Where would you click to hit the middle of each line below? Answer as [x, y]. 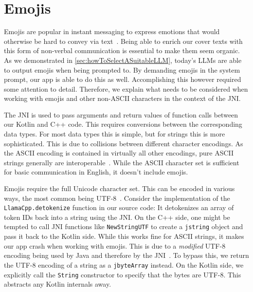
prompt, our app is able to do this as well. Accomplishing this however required [123, 79]
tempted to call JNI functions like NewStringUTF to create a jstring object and [124, 226]
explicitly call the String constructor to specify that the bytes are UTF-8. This [123, 274]
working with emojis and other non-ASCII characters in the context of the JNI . [122, 98]
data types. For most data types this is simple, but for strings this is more [115, 134]
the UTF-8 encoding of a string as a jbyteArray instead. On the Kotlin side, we [124, 264]
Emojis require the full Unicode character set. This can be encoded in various [119, 188]
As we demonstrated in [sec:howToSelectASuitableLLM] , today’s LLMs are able [123, 60]
